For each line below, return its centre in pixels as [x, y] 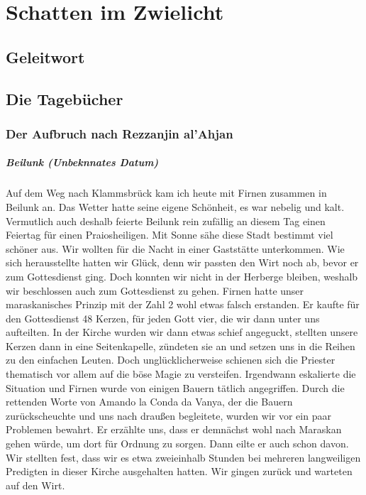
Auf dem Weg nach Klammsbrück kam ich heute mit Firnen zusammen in [166, 193]
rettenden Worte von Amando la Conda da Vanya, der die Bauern [149, 402]
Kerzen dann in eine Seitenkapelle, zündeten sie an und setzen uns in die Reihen [181, 346]
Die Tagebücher [65, 98]
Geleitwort [45, 56]
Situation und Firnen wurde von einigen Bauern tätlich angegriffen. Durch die [175, 387]
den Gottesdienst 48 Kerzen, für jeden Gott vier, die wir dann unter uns [163, 318]
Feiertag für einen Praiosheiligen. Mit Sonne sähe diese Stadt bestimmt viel [170, 235]
